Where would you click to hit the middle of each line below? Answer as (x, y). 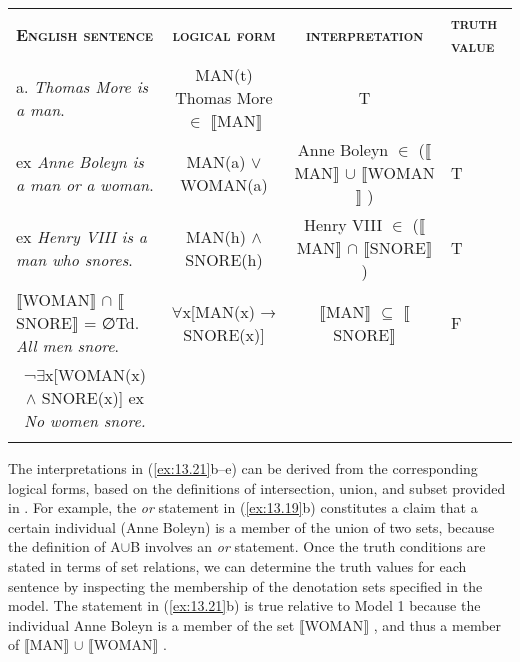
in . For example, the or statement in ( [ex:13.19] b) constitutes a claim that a (243, 507)
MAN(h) (215, 236)
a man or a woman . (85, 184)
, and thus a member (437, 624)
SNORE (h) (224, 259)
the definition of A (64, 546)
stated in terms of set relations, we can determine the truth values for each (237, 565)
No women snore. (85, 420)
